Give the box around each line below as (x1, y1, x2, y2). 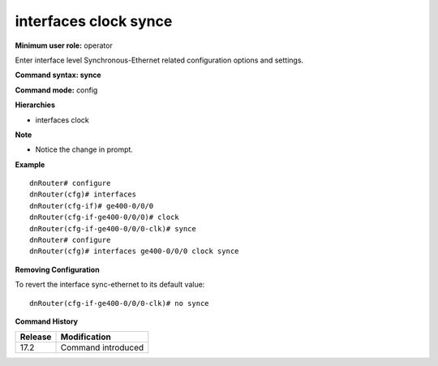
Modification (60, 331, 111, 342)
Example (15, 159, 45, 170)
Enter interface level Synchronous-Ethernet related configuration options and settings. (15, 55, 304, 65)
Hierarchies (15, 100, 56, 110)
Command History (15, 316, 79, 326)
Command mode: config (15, 85, 98, 95)
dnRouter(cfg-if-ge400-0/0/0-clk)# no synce (29, 299, 210, 308)
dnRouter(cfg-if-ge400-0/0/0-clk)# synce (29, 224, 196, 233)
